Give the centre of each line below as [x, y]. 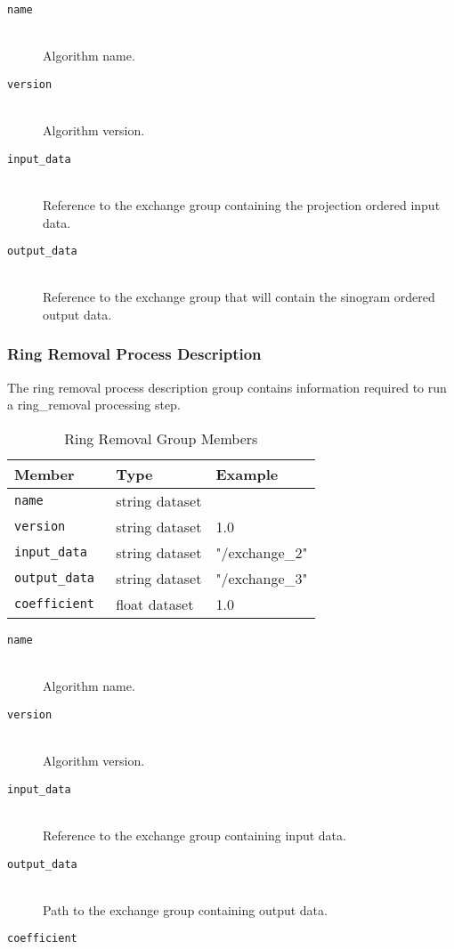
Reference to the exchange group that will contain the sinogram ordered [239, 297]
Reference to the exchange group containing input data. [195, 835]
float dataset [155, 604]
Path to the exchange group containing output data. [185, 909]
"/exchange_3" [262, 578]
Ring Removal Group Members [161, 438]
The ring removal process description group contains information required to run [227, 387]
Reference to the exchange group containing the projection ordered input [242, 204]
